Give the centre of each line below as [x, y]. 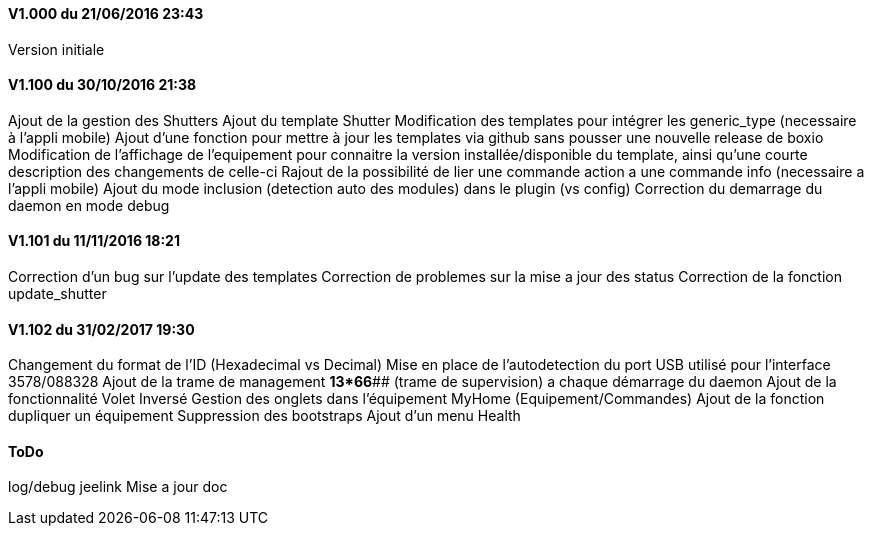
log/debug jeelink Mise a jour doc [118, 487]
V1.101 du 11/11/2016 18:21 [94, 241]
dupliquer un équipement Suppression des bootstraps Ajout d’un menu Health [264, 416]
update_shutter [57, 294]
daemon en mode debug [89, 205]
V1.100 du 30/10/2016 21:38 [102, 85]
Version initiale [56, 49]
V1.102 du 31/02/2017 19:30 [101, 329]
